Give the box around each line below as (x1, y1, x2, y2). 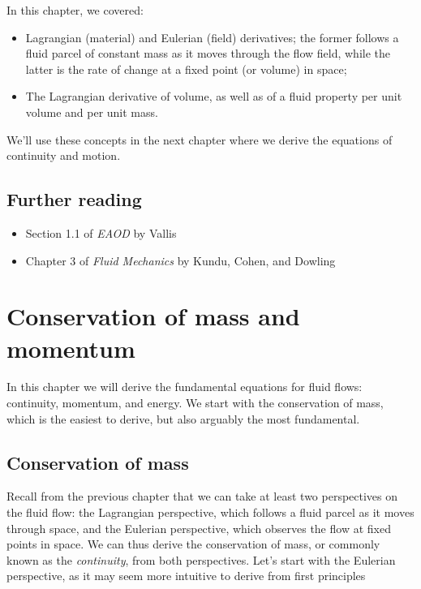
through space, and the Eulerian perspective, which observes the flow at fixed (6, 519, 391, 536)
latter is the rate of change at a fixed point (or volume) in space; (25, 60, 347, 77)
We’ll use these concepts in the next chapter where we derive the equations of (6, 131, 393, 148)
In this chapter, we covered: (6, 2, 144, 18)
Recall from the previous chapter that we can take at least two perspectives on (6, 488, 398, 505)
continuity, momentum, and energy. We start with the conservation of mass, (6, 394, 384, 411)
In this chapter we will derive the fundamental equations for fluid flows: (6, 378, 363, 395)
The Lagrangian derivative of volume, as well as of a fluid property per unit (25, 88, 402, 105)
